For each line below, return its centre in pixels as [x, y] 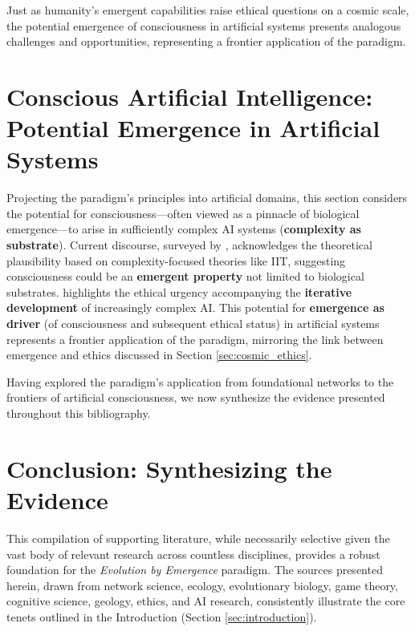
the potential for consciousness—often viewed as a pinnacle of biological [183, 213]
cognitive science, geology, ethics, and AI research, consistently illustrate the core [206, 601]
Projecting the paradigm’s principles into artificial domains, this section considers [207, 198]
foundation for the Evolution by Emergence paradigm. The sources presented [195, 570]
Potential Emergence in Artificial [193, 128]
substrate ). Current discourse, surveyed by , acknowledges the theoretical [189, 245]
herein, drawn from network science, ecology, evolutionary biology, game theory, [202, 585]
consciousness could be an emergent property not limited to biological [185, 276]
